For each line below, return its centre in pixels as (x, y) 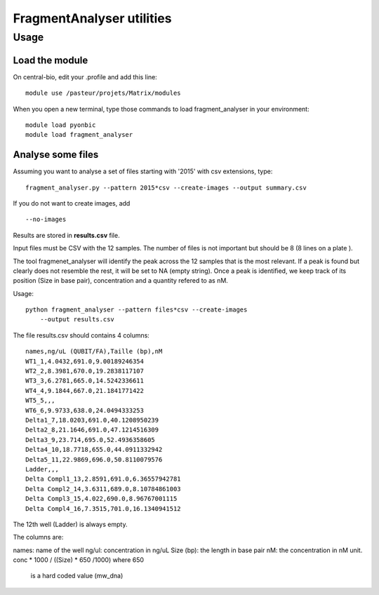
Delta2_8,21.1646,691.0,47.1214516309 (92, 430)
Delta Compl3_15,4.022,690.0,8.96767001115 (101, 499)
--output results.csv (77, 320)
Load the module (51, 60)
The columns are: (38, 537)
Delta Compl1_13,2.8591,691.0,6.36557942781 (104, 479)
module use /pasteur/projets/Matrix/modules (104, 93)
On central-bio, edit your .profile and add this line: (85, 76)
